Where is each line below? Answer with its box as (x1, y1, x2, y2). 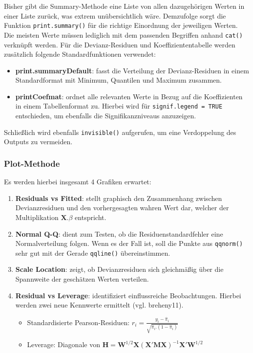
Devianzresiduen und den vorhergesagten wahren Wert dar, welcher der (15, 202, 229, 213)
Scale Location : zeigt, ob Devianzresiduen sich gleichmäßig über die (15, 264, 224, 274)
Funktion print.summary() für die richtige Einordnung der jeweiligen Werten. (4, 20, 238, 30)
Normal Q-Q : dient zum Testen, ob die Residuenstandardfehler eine (15, 228, 223, 239)
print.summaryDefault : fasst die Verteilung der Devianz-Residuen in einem (15, 65, 249, 75)
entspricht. (75, 212, 106, 222)
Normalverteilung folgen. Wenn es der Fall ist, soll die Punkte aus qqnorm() (15, 238, 243, 248)
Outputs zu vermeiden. (4, 136, 73, 147)
